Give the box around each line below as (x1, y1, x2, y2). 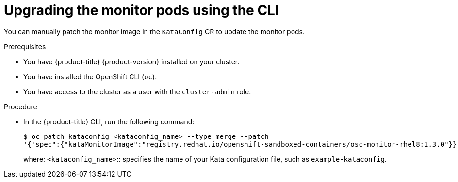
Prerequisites (4, 42, 46, 51)
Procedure (4, 102, 37, 111)
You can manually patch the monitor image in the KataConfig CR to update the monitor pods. (4, 27, 305, 36)
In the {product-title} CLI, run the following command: (23, 117, 195, 126)
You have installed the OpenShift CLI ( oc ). (23, 72, 157, 81)
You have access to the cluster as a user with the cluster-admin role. (23, 87, 251, 96)
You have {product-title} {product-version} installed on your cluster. (23, 57, 240, 66)
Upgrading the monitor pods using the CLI (4, 2, 279, 18)
